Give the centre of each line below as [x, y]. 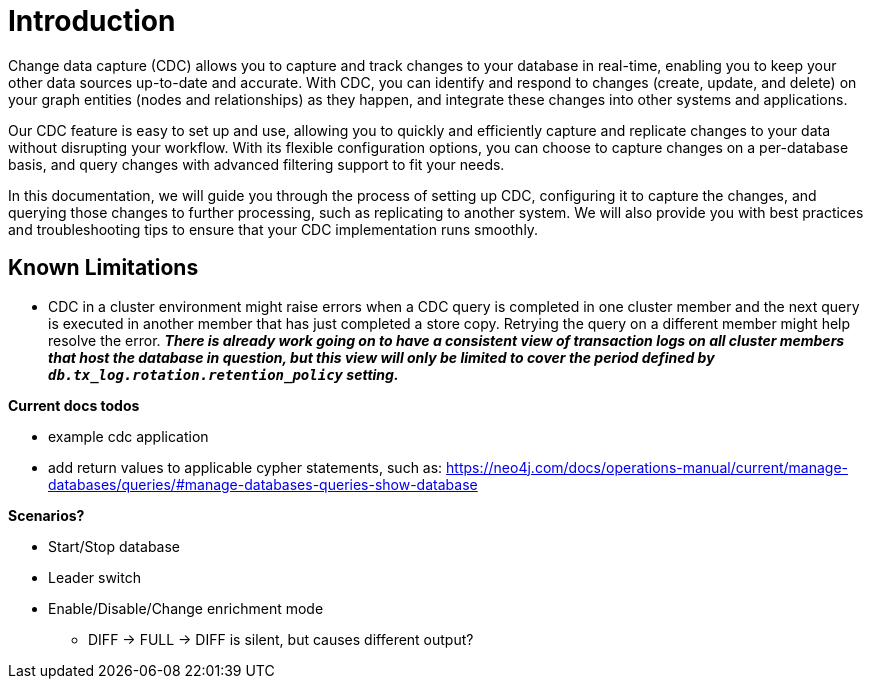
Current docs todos [74, 405]
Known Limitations [103, 268]
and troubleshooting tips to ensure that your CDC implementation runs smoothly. [273, 229]
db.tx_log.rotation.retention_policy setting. [223, 374]
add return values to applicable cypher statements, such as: [245, 467]
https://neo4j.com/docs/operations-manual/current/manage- [647, 467]
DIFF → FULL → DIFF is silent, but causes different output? [281, 639]
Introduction [92, 21]
